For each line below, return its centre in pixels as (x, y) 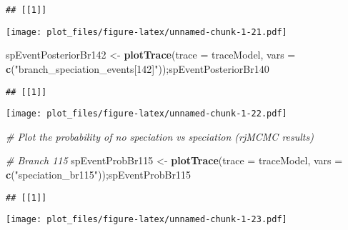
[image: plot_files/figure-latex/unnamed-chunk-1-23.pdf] (146, 220)
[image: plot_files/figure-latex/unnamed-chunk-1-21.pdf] (146, 32)
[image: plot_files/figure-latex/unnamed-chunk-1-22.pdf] (146, 114)
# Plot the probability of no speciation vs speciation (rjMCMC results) (160, 136)
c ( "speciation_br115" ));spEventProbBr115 (98, 174)
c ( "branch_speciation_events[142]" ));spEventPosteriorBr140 (138, 68)
